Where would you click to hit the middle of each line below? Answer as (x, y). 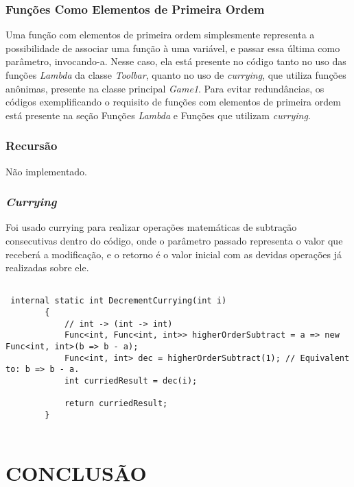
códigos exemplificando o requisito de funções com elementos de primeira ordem (173, 102)
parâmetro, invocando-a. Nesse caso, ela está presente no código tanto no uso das (176, 61)
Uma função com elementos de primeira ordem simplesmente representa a (160, 35)
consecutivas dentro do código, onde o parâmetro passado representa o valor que (174, 240)
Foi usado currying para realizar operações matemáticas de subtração (151, 227)
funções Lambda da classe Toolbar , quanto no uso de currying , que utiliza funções (176, 75)
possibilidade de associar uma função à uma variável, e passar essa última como (173, 48)
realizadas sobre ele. (47, 267)
